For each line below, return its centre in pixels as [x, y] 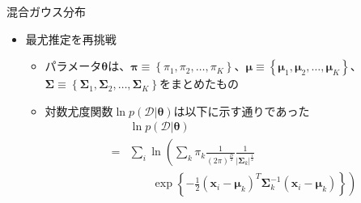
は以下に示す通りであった [242, 110]
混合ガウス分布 [46, 11]
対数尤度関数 [79, 110]
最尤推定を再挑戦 [71, 38]
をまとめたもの [199, 84]
